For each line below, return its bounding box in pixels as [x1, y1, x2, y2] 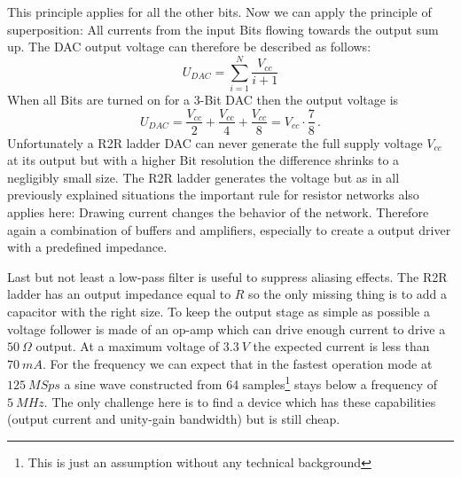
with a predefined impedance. [7, 238, 168, 256]
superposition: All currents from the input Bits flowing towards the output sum [7, 20, 439, 38]
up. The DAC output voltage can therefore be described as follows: [7, 37, 371, 56]
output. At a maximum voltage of [35, 337, 220, 356]
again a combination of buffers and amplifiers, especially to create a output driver [7, 220, 451, 238]
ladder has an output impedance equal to [7, 285, 231, 303]
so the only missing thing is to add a [248, 285, 448, 303]
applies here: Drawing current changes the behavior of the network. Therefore [7, 202, 429, 221]
